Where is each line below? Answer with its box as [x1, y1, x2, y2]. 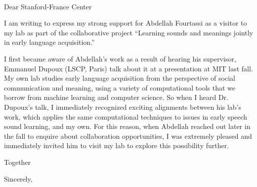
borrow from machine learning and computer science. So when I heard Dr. [4, 92, 228, 102]
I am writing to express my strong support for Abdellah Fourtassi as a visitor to [4, 18, 247, 28]
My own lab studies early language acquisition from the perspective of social [4, 73, 235, 83]
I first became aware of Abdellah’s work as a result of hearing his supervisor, [4, 53, 236, 63]
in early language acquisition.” [4, 37, 95, 47]
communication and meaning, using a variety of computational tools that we [4, 82, 236, 93]
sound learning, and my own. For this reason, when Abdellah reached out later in [4, 121, 251, 131]
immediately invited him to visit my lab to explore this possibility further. [4, 140, 229, 151]
